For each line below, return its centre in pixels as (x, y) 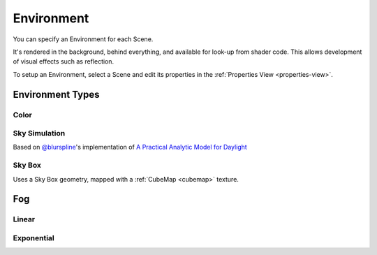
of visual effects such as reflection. (64, 61)
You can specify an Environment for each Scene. (83, 39)
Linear (24, 219)
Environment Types (57, 94)
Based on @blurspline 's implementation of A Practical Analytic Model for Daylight (130, 147)
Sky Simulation (39, 133)
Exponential (34, 238)
